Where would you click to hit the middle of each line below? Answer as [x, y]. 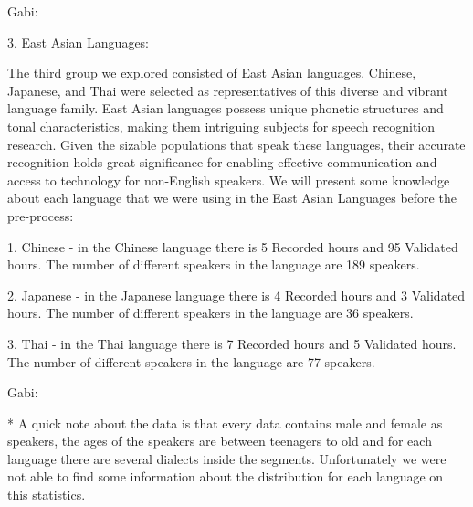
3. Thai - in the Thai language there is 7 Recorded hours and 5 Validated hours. [232, 343]
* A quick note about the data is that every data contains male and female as [225, 422]
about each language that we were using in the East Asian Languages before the [232, 198]
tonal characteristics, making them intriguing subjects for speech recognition [221, 126]
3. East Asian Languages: [79, 42]
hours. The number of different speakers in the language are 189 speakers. [214, 264]
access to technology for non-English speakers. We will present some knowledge [229, 180]
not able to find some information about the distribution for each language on [226, 476]
